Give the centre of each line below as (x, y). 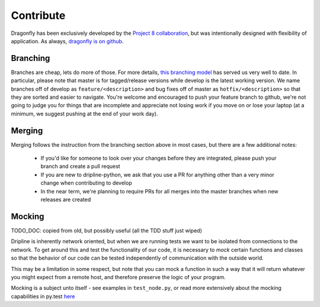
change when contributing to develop (87, 183)
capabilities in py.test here (43, 296)
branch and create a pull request (81, 166)
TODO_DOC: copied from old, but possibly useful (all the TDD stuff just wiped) (107, 230)
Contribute (38, 15)
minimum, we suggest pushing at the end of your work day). (84, 114)
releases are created (66, 200)
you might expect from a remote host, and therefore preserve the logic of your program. (118, 277)
